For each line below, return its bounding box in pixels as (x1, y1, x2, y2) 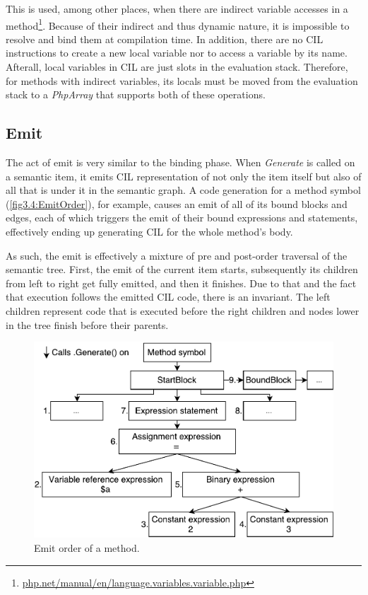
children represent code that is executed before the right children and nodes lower (6, 303, 360, 318)
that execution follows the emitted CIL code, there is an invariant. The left (6, 289, 331, 304)
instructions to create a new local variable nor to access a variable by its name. (6, 45, 348, 60)
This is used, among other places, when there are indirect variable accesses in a (6, 1, 348, 16)
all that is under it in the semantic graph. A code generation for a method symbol (6, 183, 361, 197)
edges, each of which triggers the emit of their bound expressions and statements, (6, 210, 358, 225)
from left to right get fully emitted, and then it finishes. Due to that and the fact (6, 275, 357, 290)
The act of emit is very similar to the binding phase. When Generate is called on (6, 155, 355, 170)
